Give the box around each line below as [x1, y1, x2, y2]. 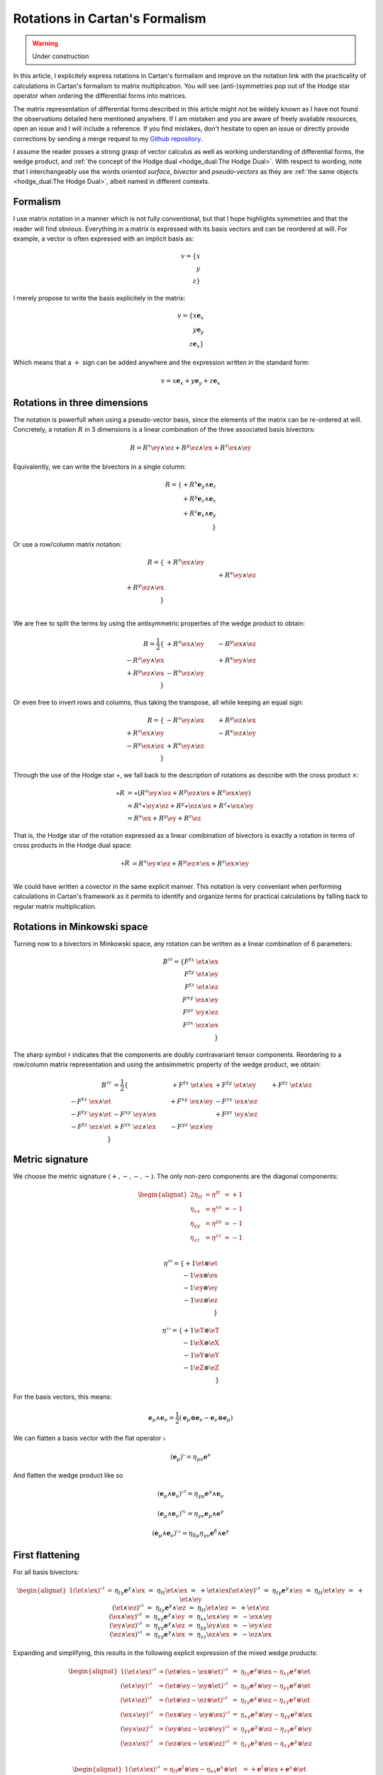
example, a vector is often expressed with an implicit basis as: [13, 234, 194, 243]
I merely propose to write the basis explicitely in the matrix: [13, 293, 186, 302]
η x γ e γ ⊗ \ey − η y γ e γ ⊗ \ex [240, 1709, 313, 1720]
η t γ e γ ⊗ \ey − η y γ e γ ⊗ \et [240, 1681, 311, 1691]
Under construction [32, 52, 89, 60]
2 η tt [189, 1190, 203, 1200]
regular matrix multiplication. [13, 902, 97, 910]
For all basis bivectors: [13, 1568, 79, 1576]
